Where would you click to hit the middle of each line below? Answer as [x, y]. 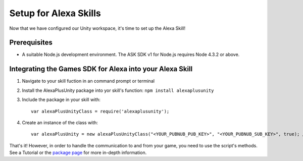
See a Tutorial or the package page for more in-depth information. [78, 153]
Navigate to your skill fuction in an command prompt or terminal [88, 81]
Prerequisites [31, 43]
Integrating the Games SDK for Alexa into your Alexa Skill [101, 69]
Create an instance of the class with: [60, 122]
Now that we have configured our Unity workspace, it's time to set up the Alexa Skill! [97, 28]
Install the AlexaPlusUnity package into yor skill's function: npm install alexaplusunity [118, 90]
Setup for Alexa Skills [55, 13]
